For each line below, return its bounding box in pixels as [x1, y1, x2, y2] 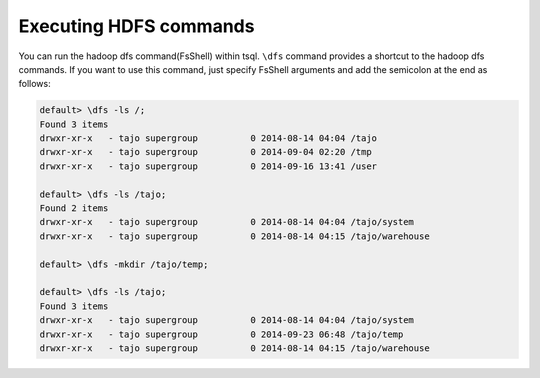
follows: [18, 78, 51, 90]
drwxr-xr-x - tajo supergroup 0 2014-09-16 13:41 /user [39, 160, 378, 172]
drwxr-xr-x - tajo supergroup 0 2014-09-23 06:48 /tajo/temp [39, 328, 404, 340]
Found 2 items [39, 203, 109, 214]
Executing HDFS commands [18, 15, 255, 37]
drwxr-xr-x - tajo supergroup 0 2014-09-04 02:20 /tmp [39, 146, 372, 158]
